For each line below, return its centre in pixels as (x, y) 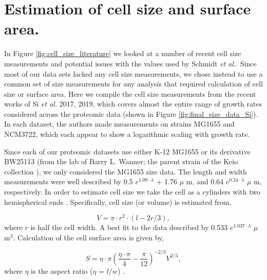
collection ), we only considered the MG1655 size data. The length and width (126, 171)
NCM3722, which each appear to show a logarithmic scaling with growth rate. (127, 134)
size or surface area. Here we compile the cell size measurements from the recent (130, 93)
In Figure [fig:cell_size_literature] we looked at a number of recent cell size (123, 53)
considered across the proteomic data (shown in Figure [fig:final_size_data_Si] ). (131, 113)
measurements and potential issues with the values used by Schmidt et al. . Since (130, 63)
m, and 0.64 (205, 181)
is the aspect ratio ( (62, 270)
